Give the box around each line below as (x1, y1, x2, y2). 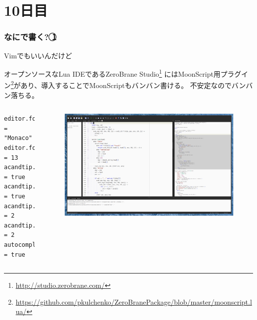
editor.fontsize (4, 144, 57, 152)
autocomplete (4, 241, 46, 248)
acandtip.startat (4, 202, 61, 210)
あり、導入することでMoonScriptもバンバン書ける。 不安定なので (20, 80, 232, 91)
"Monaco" (4, 135, 33, 142)
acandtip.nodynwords (4, 183, 72, 190)
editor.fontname (4, 115, 57, 123)
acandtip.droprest (4, 164, 64, 171)
